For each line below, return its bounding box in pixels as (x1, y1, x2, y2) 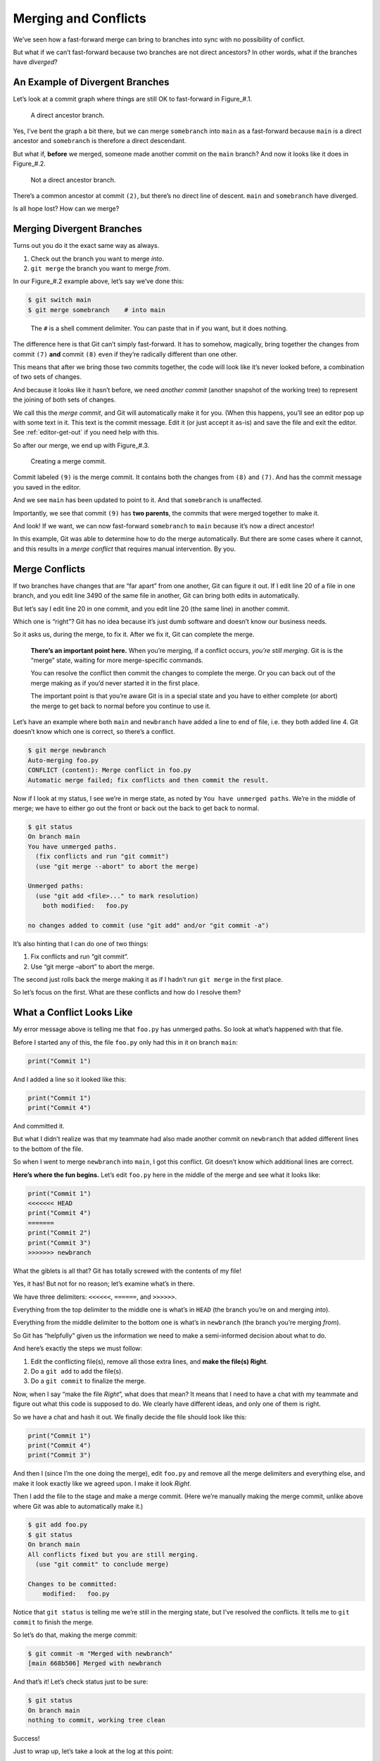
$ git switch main (27, 296, 91, 304)
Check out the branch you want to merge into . (30, 254, 165, 263)
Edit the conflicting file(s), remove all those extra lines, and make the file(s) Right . (30, 1357, 269, 1366)
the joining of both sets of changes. (13, 395, 116, 404)
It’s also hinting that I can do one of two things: (13, 939, 149, 947)
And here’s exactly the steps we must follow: (13, 1344, 143, 1352)
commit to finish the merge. (13, 1617, 94, 1626)
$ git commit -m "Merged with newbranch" (27, 1649, 173, 1657)
